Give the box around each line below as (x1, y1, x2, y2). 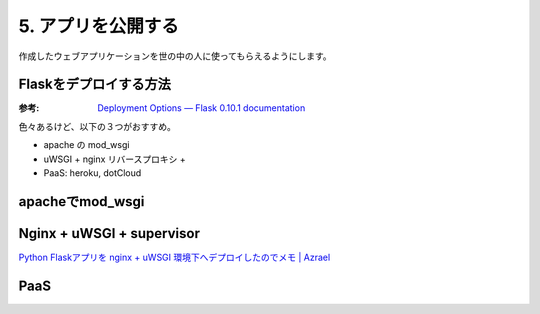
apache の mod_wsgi (43, 139, 130, 151)
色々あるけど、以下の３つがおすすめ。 (18, 120, 177, 132)
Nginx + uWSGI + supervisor (18, 225, 200, 242)
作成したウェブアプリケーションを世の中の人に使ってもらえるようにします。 (18, 50, 332, 62)
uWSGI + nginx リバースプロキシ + (43, 153, 186, 165)
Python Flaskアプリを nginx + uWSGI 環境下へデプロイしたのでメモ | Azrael (18, 251, 331, 263)
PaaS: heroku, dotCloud (43, 167, 142, 179)
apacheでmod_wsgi (18, 193, 145, 210)
